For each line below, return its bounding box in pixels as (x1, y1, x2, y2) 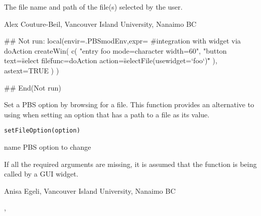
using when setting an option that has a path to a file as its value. (4, 109, 210, 119)
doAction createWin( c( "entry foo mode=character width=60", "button (4, 45, 227, 56)
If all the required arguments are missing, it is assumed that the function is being (4, 158, 257, 169)
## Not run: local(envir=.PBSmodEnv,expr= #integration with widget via (4, 35, 241, 46)
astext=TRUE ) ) (4, 65, 59, 75)
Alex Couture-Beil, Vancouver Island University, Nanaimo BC (4, 18, 197, 29)
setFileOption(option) (4, 127, 81, 135)
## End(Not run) (4, 82, 61, 93)
